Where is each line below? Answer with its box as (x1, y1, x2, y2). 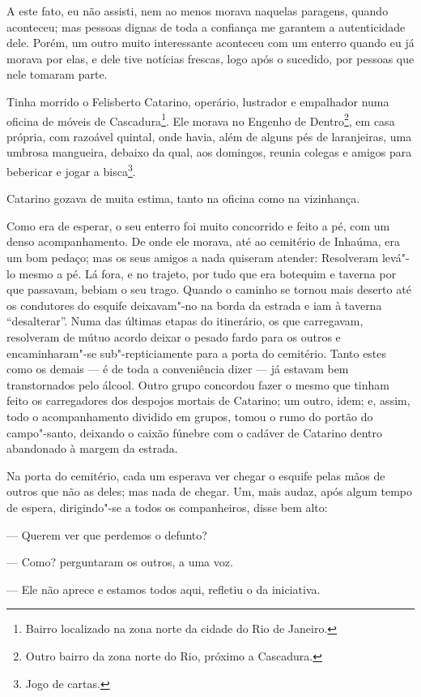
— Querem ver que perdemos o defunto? (6, 526, 207, 543)
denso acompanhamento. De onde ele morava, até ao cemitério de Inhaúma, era (6, 233, 401, 250)
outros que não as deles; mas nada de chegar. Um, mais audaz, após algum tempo (6, 483, 412, 500)
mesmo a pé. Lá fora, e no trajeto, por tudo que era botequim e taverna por (19, 265, 397, 282)
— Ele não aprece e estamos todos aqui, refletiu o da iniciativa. (6, 580, 321, 597)
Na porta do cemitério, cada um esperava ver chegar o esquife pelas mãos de (6, 467, 385, 484)
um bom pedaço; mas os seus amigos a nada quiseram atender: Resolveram (6, 249, 379, 266)
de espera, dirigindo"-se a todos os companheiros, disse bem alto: (6, 498, 328, 515)
